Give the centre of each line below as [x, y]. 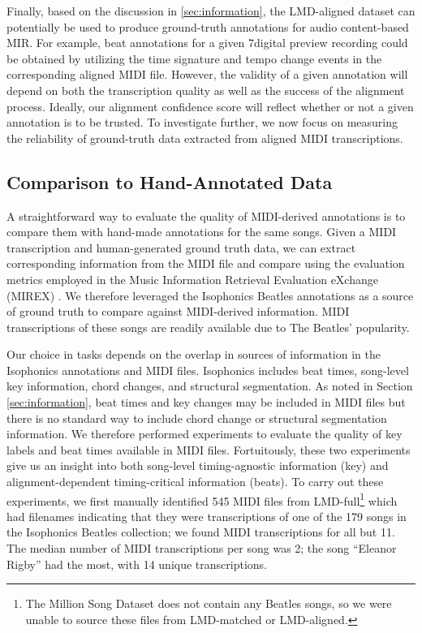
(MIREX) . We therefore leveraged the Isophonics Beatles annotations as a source [210, 295]
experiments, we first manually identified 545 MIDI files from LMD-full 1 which [202, 499]
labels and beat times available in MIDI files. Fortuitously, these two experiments [209, 449]
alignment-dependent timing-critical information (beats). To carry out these [195, 482]
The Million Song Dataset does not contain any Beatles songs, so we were [209, 603]
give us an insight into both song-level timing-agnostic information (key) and [198, 465]
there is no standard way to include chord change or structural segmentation [197, 418]
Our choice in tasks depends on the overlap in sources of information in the [194, 354]
